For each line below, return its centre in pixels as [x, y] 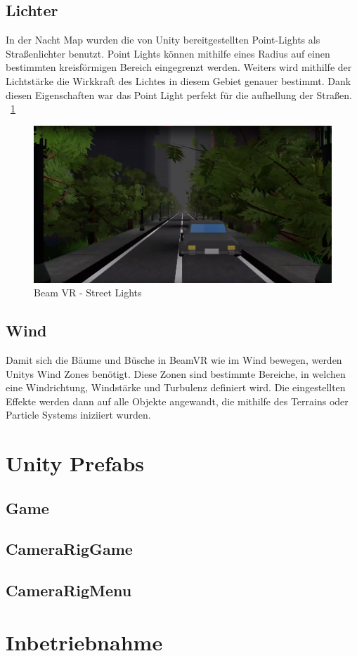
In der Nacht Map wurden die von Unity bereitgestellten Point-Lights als [163, 40]
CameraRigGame [69, 549]
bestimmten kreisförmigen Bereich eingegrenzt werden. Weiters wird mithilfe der [179, 67]
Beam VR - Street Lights [88, 293]
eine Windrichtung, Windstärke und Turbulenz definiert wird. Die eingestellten [176, 387]
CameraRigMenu [69, 590]
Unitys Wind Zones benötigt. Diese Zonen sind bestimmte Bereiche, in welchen [176, 373]
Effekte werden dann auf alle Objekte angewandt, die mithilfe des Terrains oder [177, 401]
